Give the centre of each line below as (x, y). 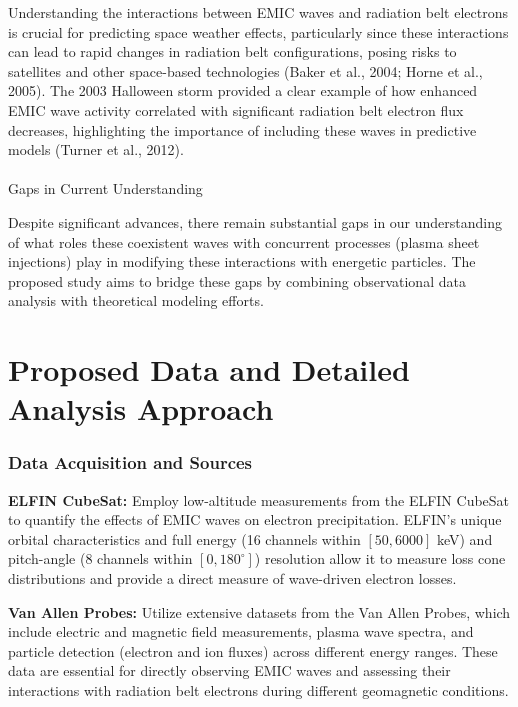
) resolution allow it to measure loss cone (380, 558)
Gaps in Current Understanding (105, 188)
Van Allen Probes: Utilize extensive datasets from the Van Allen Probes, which (259, 611)
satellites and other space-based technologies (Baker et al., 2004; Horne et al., (245, 70)
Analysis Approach (141, 408)
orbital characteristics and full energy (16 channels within (184, 538)
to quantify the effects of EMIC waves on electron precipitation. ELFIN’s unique (255, 519)
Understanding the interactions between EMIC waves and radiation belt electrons (258, 12)
